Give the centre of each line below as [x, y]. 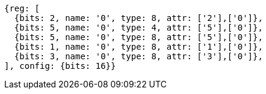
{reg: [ [22, 8]
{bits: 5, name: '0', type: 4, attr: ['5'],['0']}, [138, 28]
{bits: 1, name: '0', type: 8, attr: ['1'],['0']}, [138, 47]
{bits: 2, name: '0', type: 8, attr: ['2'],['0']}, [138, 18]
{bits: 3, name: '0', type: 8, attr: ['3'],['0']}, [138, 56]
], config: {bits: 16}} [60, 66]
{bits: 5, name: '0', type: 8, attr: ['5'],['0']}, [138, 37]
